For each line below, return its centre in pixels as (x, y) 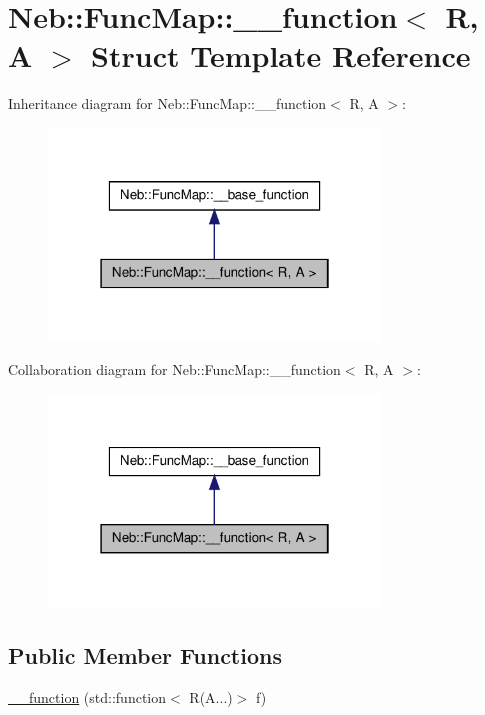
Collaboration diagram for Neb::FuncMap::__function (174, 369)
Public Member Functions (145, 655)
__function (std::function (87, 697)
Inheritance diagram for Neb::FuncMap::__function (167, 103)
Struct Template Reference (281, 55)
